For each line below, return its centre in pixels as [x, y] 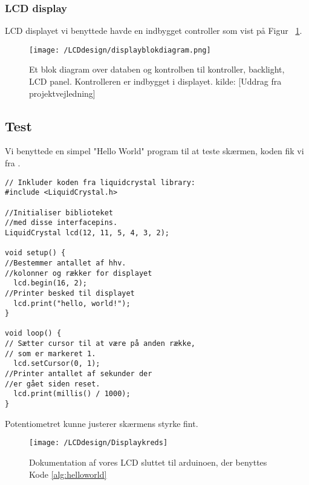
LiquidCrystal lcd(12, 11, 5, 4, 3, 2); [87, 233]
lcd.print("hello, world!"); [72, 303]
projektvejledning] [62, 93]
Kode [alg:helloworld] [68, 474]
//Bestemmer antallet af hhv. [66, 263]
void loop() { [33, 334]
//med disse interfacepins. [61, 223]
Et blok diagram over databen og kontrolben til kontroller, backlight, [157, 69]
